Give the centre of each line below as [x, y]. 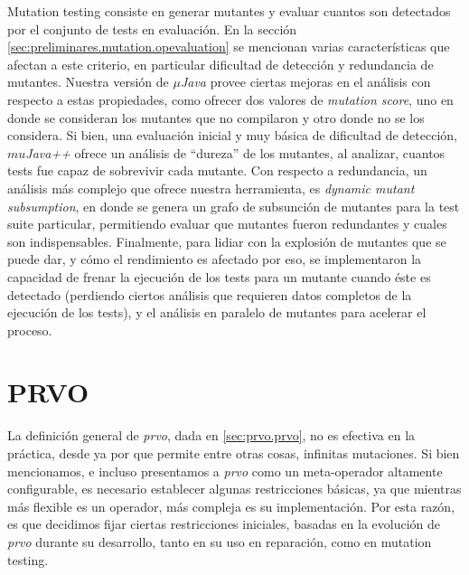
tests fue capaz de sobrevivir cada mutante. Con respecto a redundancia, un [217, 170]
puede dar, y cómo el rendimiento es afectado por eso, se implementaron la [215, 259]
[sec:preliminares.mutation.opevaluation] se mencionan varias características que [229, 47]
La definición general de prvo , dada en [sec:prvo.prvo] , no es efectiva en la [211, 435]
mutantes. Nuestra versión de [88, 82]
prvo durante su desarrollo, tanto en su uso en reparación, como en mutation [220, 541]
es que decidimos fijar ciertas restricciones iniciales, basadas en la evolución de [224, 524]
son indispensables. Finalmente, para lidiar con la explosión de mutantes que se [227, 241]
